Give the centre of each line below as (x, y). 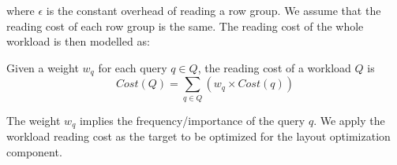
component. (34, 151)
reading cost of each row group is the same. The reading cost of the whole (185, 26)
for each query (133, 67)
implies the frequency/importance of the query (192, 120)
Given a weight (43, 67)
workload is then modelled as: (78, 41)
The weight (34, 120)
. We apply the (349, 120)
